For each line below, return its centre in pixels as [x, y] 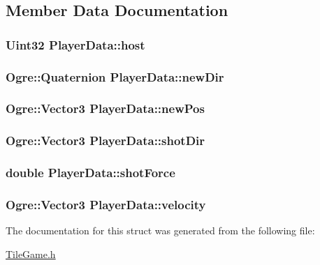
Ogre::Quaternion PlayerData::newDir [115, 76]
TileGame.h [31, 253]
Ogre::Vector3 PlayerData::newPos [105, 108]
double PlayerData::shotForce [90, 173]
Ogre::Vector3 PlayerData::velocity [106, 204]
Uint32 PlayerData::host [75, 44]
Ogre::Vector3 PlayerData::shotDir [106, 141]
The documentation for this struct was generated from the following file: [160, 230]
